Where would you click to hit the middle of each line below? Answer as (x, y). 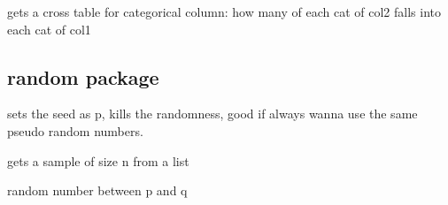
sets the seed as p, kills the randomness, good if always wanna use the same (212, 114)
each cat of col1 (49, 29)
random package (83, 76)
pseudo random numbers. (75, 130)
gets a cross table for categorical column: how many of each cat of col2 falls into (224, 11)
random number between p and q (97, 190)
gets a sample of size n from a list (98, 160)
